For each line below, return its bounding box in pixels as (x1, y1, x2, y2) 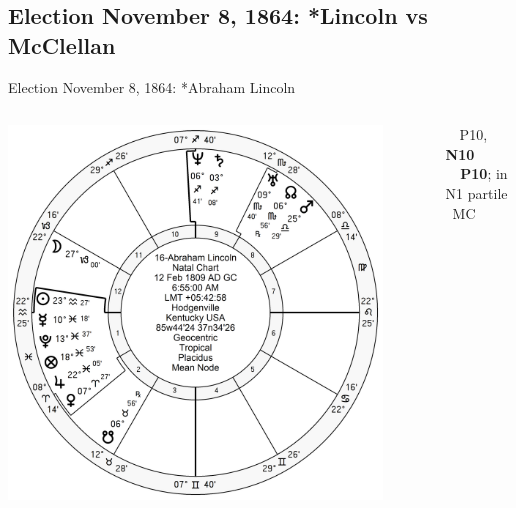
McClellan (8, 29, 116, 60)
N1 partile (445, 182, 508, 203)
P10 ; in (460, 163, 508, 184)
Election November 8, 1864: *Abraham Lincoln (8, 76, 296, 97)
